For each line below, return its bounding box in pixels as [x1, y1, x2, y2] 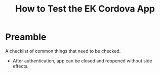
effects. [12, 63, 29, 69]
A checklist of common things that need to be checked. [5, 48, 121, 54]
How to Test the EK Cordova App [15, 3, 155, 15]
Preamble [5, 31, 47, 43]
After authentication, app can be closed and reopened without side [12, 57, 152, 63]
